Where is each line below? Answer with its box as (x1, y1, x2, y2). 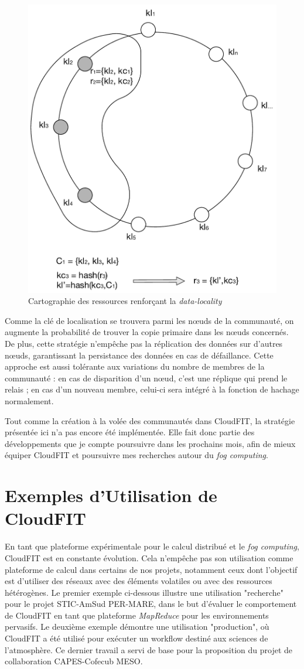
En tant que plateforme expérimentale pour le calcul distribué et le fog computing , (5, 540, 299, 552)
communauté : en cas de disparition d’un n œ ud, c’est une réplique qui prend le (5, 371, 288, 384)
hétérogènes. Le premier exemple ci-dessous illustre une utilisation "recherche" (5, 586, 284, 598)
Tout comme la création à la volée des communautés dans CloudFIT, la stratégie (5, 414, 295, 426)
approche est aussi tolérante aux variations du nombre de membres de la (5, 360, 265, 373)
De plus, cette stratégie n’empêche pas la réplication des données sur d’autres (5, 337, 283, 350)
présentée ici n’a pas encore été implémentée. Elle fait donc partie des (5, 426, 255, 438)
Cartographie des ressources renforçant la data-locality (28, 295, 222, 307)
